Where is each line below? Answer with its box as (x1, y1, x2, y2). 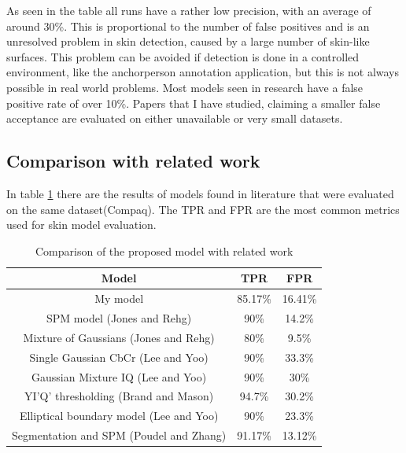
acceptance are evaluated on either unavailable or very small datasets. (6, 110, 343, 127)
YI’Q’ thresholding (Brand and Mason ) (24, 388, 214, 404)
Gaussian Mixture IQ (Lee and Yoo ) (31, 368, 207, 385)
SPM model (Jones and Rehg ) (46, 310, 192, 326)
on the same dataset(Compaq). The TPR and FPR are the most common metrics (6, 201, 400, 217)
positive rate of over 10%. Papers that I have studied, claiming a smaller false (6, 94, 381, 111)
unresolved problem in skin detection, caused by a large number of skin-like (6, 33, 370, 50)
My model (94, 290, 144, 307)
